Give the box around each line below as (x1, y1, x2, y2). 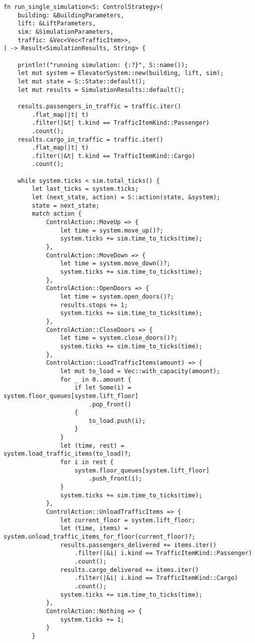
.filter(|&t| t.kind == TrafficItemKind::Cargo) (32, 152, 195, 160)
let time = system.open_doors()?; (60, 293, 174, 300)
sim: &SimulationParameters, (17, 28, 114, 35)
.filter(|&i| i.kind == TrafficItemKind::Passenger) (74, 550, 253, 557)
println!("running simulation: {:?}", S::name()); (17, 61, 189, 69)
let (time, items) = (60, 525, 128, 532)
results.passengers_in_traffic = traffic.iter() (17, 102, 181, 110)
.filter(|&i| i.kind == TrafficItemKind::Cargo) (74, 574, 238, 582)
